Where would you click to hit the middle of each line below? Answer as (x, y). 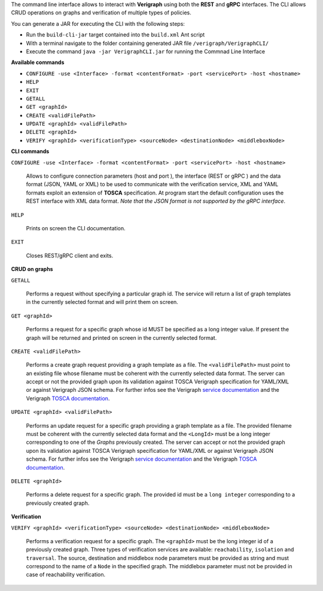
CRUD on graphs (32, 269)
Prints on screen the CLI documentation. (76, 228)
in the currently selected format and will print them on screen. (102, 302)
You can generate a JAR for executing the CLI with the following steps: (98, 23)
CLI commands (30, 151)
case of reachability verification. (66, 575)
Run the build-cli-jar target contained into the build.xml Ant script (115, 35)
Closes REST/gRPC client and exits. (70, 255)
